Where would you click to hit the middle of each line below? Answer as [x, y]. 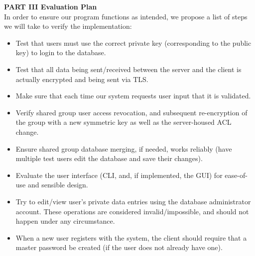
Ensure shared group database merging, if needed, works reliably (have [124, 148]
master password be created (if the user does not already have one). [119, 247]
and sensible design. [58, 185]
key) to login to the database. [61, 52]
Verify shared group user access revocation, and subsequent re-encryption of [131, 112]
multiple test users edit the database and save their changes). [109, 158]
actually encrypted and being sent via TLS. [82, 79]
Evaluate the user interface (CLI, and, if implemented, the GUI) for [119, 175]
